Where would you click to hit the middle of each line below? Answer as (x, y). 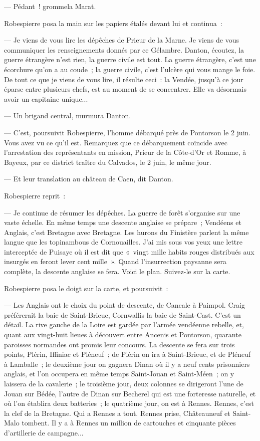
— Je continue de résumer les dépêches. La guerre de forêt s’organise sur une (122, 212)
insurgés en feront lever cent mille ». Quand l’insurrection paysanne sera (115, 261)
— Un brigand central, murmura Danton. (68, 116)
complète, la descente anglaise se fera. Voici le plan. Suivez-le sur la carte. (117, 271)
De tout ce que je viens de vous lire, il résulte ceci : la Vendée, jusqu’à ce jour (124, 79)
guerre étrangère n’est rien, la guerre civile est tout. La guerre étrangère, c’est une (130, 59)
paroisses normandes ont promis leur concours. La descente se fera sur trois (119, 344)
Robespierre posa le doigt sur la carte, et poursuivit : (86, 288)
